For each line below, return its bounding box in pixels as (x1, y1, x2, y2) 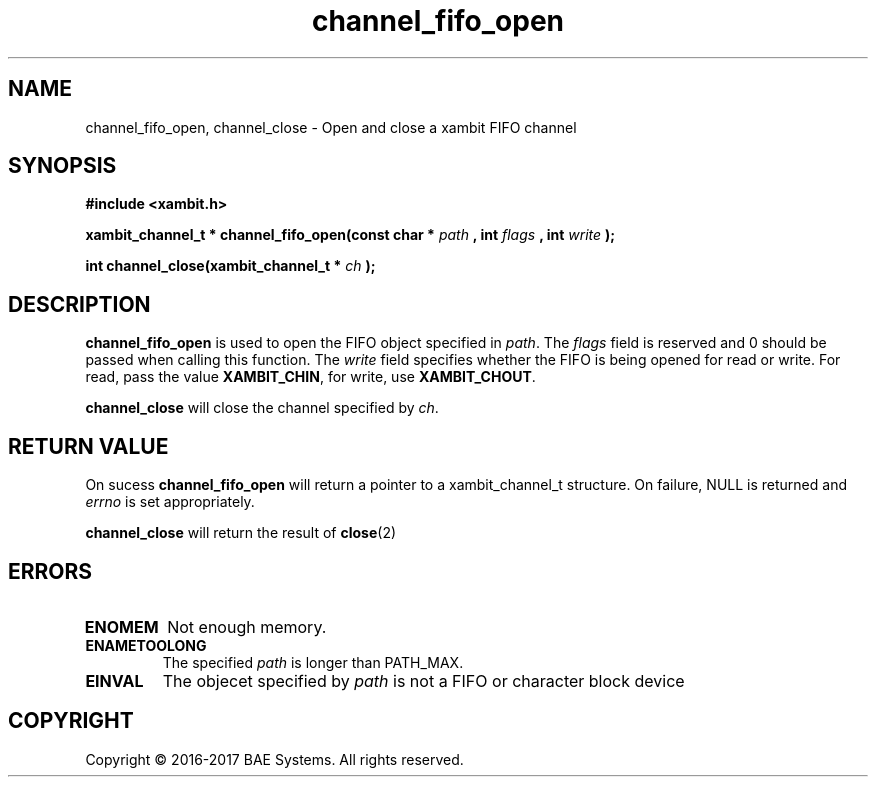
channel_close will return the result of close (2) (85, 524, 397, 542)
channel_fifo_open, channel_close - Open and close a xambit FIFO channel (85, 118, 577, 136)
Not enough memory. (167, 616, 327, 637)
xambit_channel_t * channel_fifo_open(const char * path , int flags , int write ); (85, 226, 616, 244)
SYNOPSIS (8, 153, 117, 179)
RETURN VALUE (8, 433, 169, 459)
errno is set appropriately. (85, 493, 255, 511)
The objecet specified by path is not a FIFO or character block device (162, 670, 685, 691)
